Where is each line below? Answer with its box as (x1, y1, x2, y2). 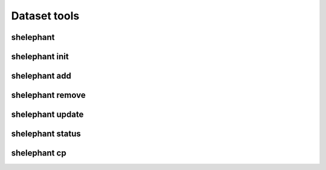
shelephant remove (11, 90, 86, 100)
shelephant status (11, 129, 81, 139)
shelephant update (11, 110, 84, 120)
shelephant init (11, 51, 69, 62)
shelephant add (11, 71, 72, 81)
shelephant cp (11, 148, 66, 159)
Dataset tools (11, 9, 80, 22)
